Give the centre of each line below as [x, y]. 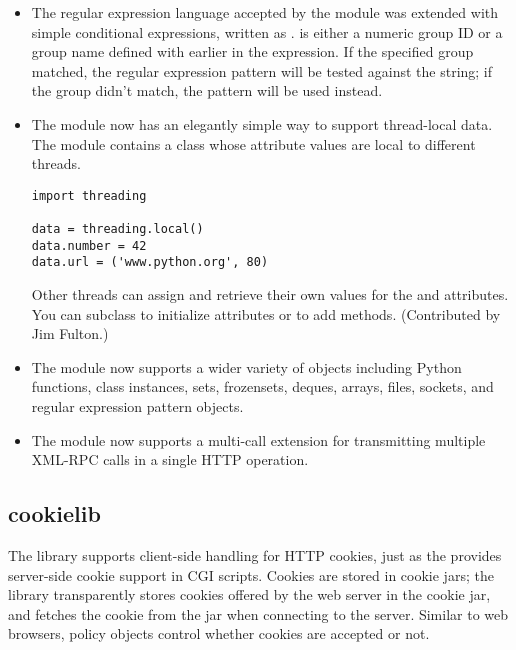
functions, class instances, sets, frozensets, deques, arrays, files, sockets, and [262, 386]
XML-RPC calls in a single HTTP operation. [170, 459]
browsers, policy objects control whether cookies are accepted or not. [219, 633]
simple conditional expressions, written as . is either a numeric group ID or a [267, 31]
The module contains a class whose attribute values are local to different [253, 143]
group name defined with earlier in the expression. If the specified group [252, 51]
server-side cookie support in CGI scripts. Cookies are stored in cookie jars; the [251, 574]
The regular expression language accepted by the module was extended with [265, 12]
